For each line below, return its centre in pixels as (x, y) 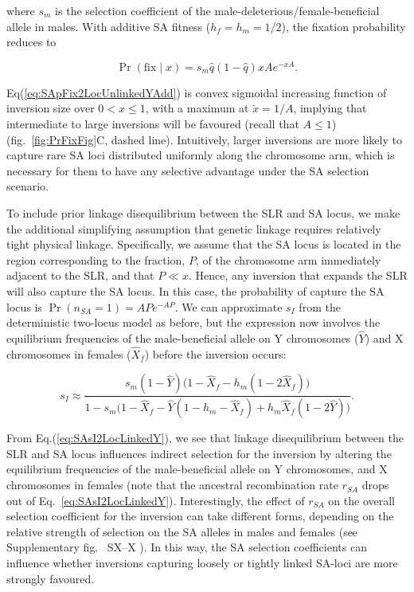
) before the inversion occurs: (215, 353)
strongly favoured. (51, 578)
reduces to (31, 42)
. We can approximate (228, 306)
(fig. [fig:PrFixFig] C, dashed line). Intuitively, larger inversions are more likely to (204, 139)
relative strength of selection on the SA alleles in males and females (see (182, 531)
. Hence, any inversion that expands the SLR (298, 275)
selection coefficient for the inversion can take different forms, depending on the (200, 516)
